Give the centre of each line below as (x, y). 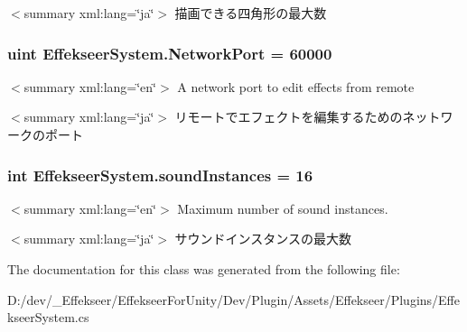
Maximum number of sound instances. (283, 208)
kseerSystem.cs (48, 317)
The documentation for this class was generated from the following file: (204, 269)
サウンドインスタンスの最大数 (263, 239)
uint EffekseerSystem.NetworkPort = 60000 (170, 53)
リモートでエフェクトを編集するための (289, 117)
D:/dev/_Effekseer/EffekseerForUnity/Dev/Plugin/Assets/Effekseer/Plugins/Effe (234, 299)
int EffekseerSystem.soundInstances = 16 (160, 175)
